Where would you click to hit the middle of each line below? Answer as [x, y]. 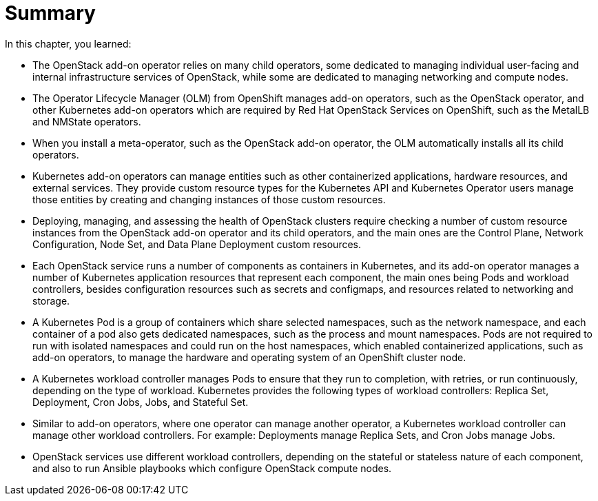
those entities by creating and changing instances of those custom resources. [209, 199]
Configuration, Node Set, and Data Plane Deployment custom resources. [197, 244]
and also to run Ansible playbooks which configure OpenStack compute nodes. [212, 468]
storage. [51, 300]
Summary [50, 13]
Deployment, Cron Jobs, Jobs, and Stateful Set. [141, 402]
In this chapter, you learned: [68, 43]
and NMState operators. [87, 121]
